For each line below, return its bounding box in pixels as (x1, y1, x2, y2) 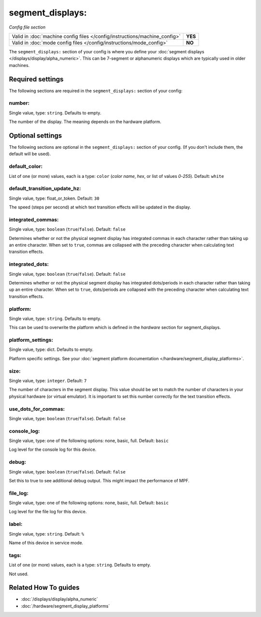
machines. (9, 62, 30, 68)
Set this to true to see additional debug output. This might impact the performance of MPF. (9, 477, 189, 483)
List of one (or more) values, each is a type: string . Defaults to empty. (9, 562, 151, 568)
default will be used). (9, 151, 51, 157)
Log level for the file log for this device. (9, 509, 87, 515)
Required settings (9, 75, 64, 83)
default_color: (9, 163, 43, 170)
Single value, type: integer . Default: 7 (9, 378, 87, 383)
